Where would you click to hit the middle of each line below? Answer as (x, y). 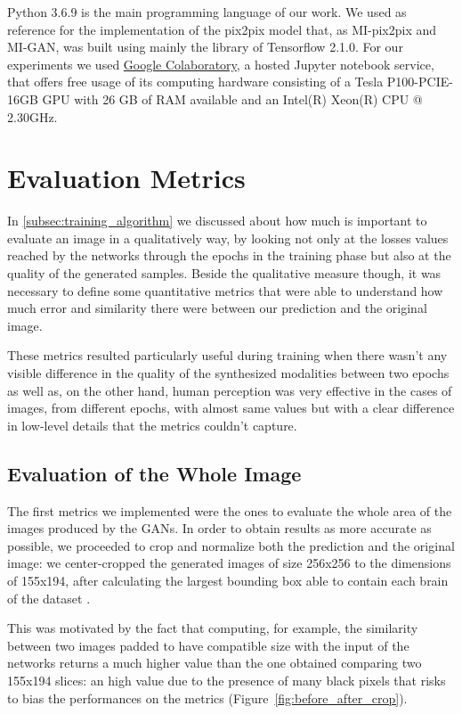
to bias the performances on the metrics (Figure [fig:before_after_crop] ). (207, 698)
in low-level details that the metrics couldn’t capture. (152, 425)
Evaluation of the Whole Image (154, 473)
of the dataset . (49, 598)
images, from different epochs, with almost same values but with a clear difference (231, 408)
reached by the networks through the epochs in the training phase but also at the (229, 255)
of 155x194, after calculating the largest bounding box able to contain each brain (228, 580)
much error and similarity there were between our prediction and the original (217, 308)
